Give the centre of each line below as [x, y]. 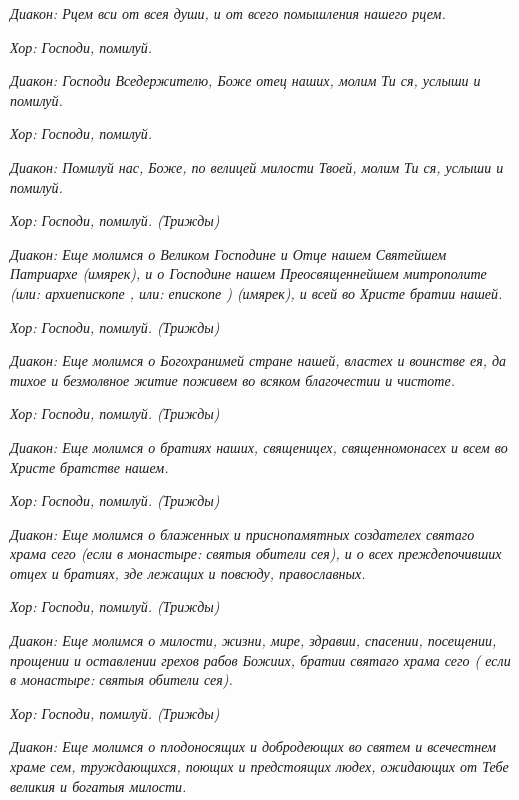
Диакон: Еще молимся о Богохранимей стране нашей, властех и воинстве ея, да [258, 360]
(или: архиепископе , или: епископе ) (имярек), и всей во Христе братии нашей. [256, 292]
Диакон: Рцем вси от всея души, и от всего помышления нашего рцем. [228, 13]
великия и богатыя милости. [98, 785]
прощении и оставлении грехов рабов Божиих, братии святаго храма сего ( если [260, 659]
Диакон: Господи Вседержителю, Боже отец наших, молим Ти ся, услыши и [245, 80]
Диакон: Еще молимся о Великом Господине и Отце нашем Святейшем [228, 253]
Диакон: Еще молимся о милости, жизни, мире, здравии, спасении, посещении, [253, 640]
